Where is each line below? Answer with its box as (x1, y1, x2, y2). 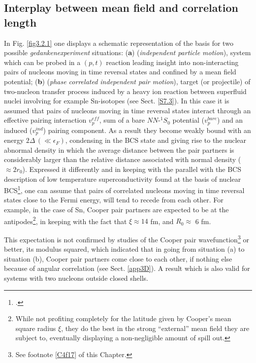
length (4, 14, 37, 30)
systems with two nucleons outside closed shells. (4, 272, 149, 283)
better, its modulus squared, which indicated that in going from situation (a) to (4, 244, 245, 254)
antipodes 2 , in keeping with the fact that (4, 214, 127, 226)
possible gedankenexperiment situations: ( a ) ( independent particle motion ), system (4, 47, 251, 58)
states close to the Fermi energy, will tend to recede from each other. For (4, 195, 224, 205)
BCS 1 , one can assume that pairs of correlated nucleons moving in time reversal (4, 184, 245, 195)
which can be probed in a (4, 57, 81, 67)
